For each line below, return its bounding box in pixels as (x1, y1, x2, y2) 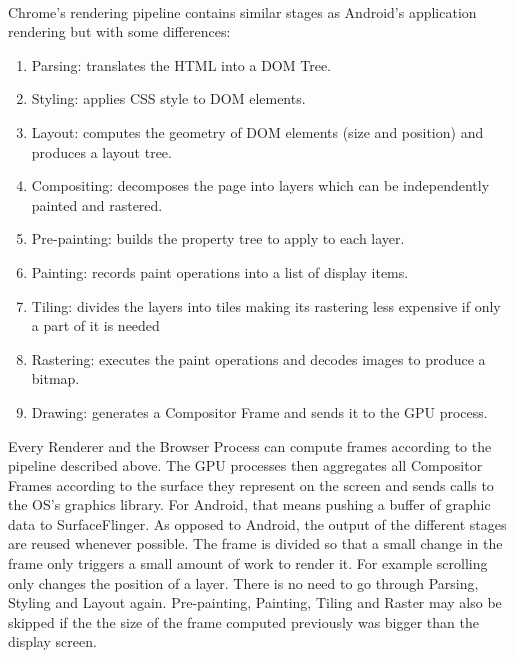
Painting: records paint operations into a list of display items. (31, 261, 409, 282)
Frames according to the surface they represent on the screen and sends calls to (8, 474, 494, 495)
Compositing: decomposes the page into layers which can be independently (31, 175, 490, 196)
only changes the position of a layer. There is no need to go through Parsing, (8, 572, 479, 593)
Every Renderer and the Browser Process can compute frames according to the (8, 435, 492, 456)
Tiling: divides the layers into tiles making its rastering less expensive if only (31, 295, 501, 316)
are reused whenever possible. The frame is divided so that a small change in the (8, 533, 503, 554)
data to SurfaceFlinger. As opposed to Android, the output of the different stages (8, 513, 507, 534)
